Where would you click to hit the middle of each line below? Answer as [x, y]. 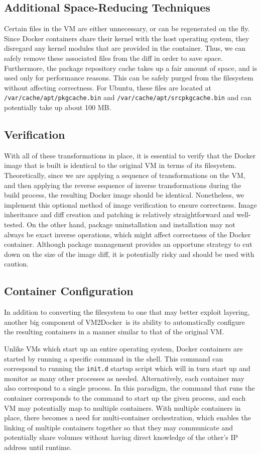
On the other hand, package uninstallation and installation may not [131, 224]
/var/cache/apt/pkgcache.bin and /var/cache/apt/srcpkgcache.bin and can [128, 97]
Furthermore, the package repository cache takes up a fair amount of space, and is [130, 68]
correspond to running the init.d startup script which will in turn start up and [127, 368]
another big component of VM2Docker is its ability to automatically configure [124, 322]
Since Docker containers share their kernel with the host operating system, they [127, 38]
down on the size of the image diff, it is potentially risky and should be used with [129, 254]
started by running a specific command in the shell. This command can [114, 358]
